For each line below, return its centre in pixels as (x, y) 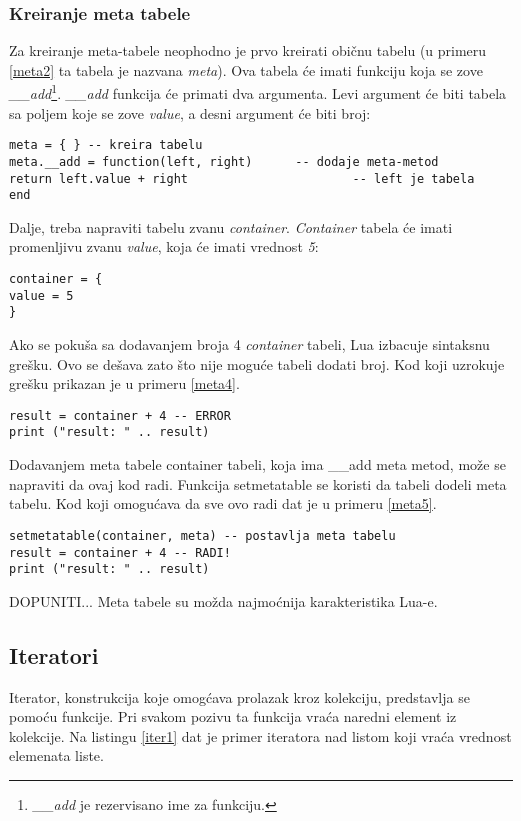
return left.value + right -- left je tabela (242, 178)
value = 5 (41, 295)
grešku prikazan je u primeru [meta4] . (124, 383)
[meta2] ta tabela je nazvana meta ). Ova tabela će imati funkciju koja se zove (246, 69)
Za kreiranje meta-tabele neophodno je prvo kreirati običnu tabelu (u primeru (248, 50)
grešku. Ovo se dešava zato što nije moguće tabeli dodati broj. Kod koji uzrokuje (257, 363)
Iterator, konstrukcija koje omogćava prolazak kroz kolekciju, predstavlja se (239, 696)
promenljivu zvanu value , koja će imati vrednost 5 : (164, 246)
